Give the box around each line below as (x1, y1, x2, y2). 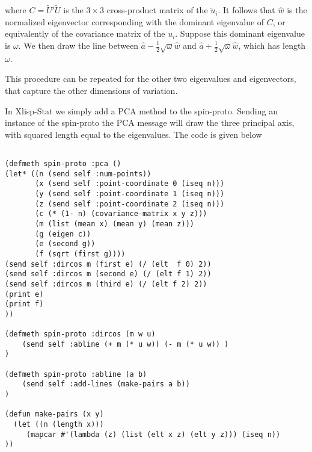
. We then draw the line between (18, 39, 138, 51)
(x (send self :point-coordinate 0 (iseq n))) (35, 179, 225, 188)
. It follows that (218, 4, 275, 16)
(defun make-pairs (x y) (5, 410, 104, 419)
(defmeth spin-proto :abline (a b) (5, 370, 147, 379)
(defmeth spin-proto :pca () (5, 159, 121, 168)
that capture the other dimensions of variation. (5, 84, 178, 96)
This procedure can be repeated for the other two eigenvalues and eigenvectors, (5, 72, 296, 85)
